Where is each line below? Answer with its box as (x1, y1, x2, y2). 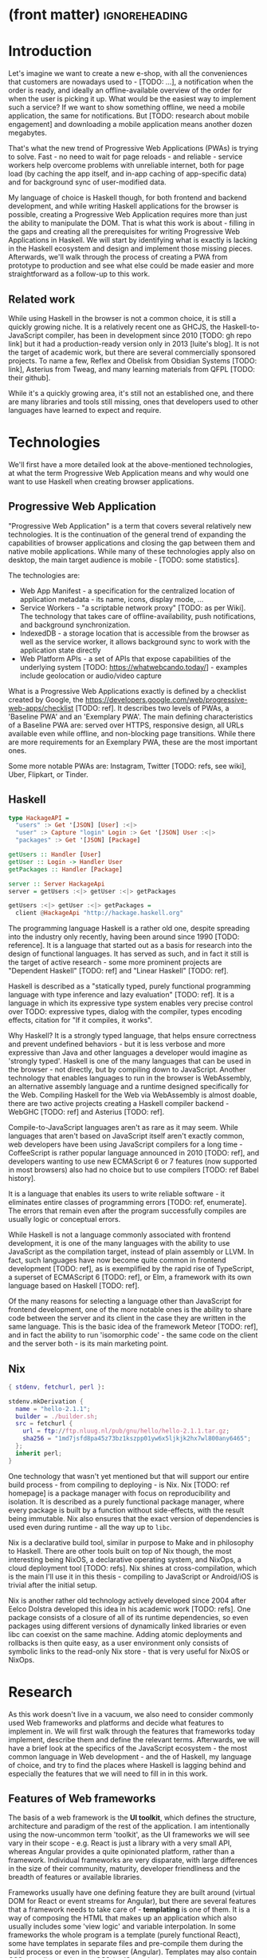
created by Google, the (8, 695, 84, 704)
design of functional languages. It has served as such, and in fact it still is (8, 949, 249, 959)
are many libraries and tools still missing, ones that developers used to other (8, 397, 259, 406)
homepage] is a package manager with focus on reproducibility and (8, 1488, 231, 1498)
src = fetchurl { (15, 1420, 73, 1428)
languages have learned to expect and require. (8, 405, 162, 414)
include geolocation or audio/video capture (19, 671, 162, 680)
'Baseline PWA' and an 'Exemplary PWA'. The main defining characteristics (8, 711, 253, 721)
